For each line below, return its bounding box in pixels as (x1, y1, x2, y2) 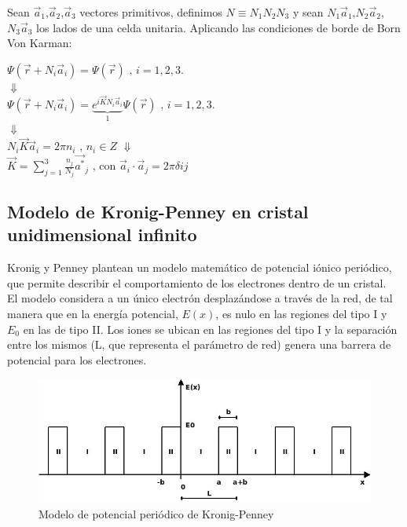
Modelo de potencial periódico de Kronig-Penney (38, 506, 274, 522)
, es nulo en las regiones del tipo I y (215, 306, 387, 321)
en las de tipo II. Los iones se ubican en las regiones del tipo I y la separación (23, 320, 398, 337)
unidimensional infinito (7, 222, 197, 247)
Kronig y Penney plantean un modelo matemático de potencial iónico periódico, (7, 259, 392, 276)
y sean (292, 4, 324, 20)
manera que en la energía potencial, (7, 306, 178, 321)
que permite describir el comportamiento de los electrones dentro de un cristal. (7, 274, 387, 291)
